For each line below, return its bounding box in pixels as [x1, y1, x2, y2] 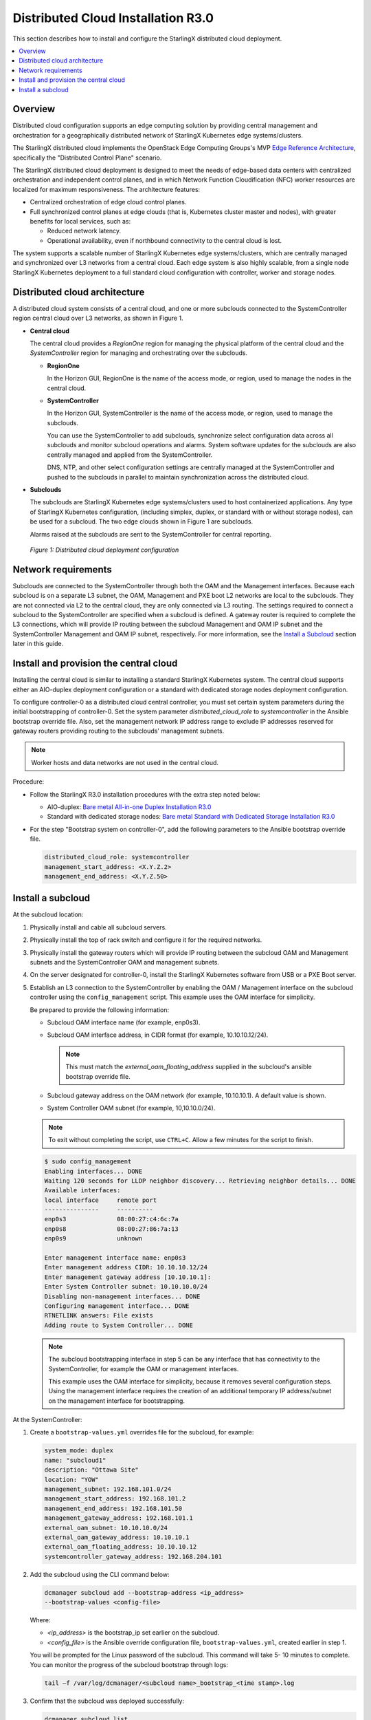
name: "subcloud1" [44, 1456, 106, 1464]
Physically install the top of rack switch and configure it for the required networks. [30, 936, 262, 944]
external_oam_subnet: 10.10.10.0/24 [44, 1524, 168, 1531]
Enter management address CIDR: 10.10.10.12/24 [44, 1263, 207, 1271]
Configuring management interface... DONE [44, 1302, 190, 1310]
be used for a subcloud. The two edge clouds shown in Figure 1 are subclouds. [30, 517, 254, 526]
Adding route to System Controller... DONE [44, 1321, 194, 1329]
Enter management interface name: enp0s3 [44, 1254, 186, 1262]
